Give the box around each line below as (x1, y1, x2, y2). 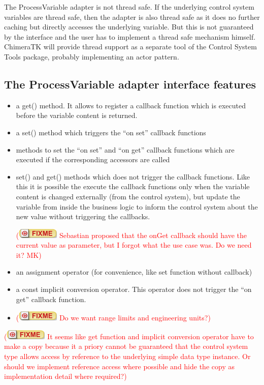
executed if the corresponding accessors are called (16, 154, 170, 165)
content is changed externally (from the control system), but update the (16, 191, 240, 201)
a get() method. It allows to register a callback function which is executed (16, 100, 246, 110)
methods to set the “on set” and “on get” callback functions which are (16, 144, 235, 155)
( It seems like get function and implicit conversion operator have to (4, 331, 254, 341)
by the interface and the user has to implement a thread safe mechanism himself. (4, 31, 256, 42)
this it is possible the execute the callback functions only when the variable (16, 181, 250, 192)
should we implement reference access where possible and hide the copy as (4, 361, 235, 371)
